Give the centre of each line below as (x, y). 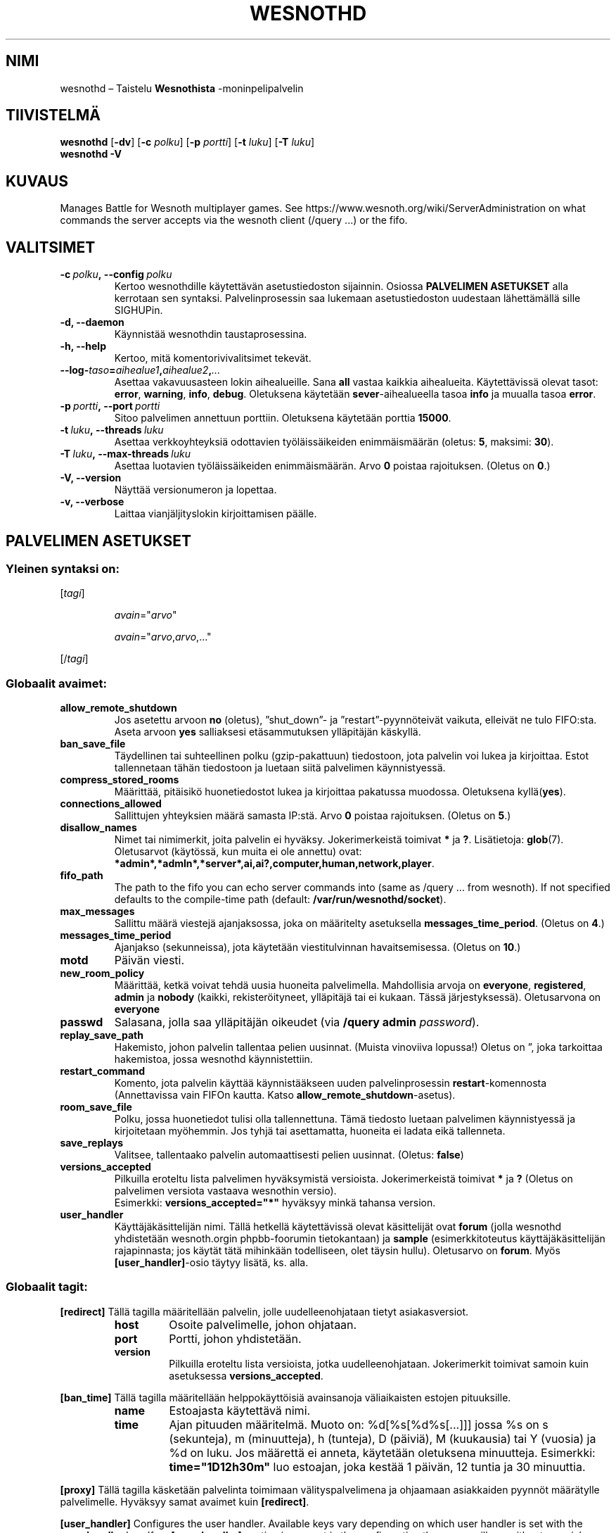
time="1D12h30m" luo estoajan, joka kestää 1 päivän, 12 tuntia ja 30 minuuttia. (377, 1466)
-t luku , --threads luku (112, 430)
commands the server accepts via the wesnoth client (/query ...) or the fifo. (234, 220)
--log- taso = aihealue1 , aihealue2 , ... (140, 370)
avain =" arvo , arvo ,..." (163, 637)
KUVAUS (37, 181)
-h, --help (83, 346)
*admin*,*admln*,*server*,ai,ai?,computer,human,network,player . (274, 864)
